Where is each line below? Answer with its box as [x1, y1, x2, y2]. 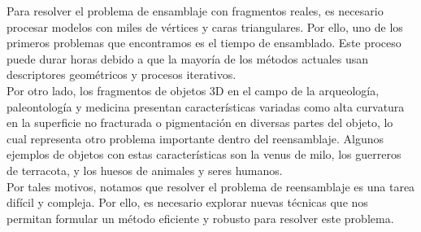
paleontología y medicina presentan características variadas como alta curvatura [7, 98, 405, 115]
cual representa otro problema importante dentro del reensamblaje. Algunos [7, 129, 384, 147]
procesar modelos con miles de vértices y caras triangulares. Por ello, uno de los [7, 18, 403, 35]
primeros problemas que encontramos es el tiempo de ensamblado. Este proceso [7, 34, 401, 51]
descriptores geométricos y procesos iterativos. [7, 66, 237, 83]
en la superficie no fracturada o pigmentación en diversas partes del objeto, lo [7, 114, 393, 131]
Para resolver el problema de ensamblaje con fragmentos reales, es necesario [7, 2, 384, 19]
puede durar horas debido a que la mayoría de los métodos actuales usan [7, 50, 369, 67]
